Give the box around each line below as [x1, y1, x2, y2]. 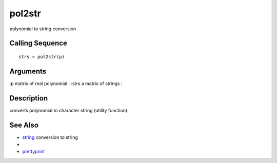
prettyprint [22, 149, 45, 155]
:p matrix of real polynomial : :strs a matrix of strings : [9, 80, 123, 87]
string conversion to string [22, 134, 78, 140]
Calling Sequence [9, 39, 68, 48]
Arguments [9, 67, 47, 75]
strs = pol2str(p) [18, 54, 65, 59]
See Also [9, 120, 38, 129]
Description [9, 94, 48, 103]
